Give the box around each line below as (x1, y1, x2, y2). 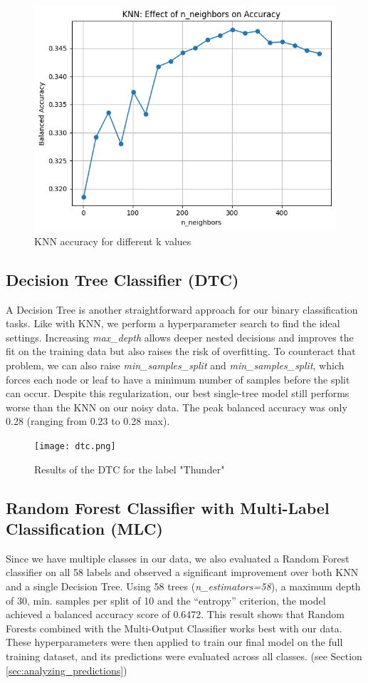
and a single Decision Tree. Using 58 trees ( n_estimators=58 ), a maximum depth (6, 579, 361, 594)
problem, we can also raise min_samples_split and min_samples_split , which (6, 358, 345, 373)
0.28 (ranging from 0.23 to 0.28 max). (6, 414, 170, 428)
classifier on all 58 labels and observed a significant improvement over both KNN (6, 565, 359, 580)
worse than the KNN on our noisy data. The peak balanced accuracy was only (6, 399, 347, 414)
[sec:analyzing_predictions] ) (6, 662, 127, 677)
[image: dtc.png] (34, 441, 116, 452)
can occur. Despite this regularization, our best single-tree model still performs (6, 386, 349, 401)
